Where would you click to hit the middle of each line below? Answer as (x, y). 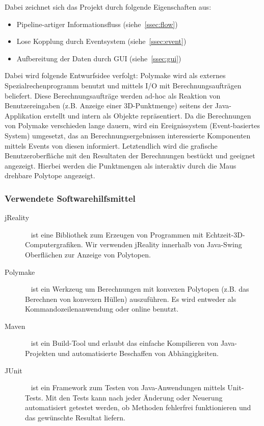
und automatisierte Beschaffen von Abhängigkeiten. (138, 353)
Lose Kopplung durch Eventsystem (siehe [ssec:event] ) (101, 41)
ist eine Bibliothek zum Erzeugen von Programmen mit (117, 234)
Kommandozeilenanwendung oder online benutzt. (102, 309)
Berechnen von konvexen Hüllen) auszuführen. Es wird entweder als (131, 299)
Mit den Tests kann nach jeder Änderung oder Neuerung (134, 397)
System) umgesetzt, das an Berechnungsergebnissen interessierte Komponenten (128, 135)
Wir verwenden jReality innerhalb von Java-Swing (164, 244)
